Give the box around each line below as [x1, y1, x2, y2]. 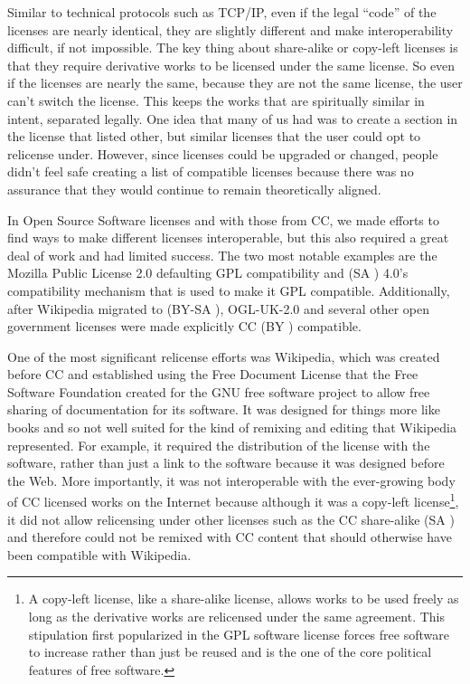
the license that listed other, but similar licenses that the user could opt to [7, 127, 421, 146]
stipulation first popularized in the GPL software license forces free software [28, 624, 449, 643]
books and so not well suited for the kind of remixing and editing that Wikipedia [7, 418, 456, 437]
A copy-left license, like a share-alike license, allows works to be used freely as [28, 589, 459, 608]
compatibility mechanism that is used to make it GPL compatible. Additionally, [7, 280, 450, 299]
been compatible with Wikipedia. [7, 545, 192, 564]
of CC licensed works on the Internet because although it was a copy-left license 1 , [7, 489, 459, 511]
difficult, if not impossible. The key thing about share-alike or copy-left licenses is [7, 38, 458, 57]
